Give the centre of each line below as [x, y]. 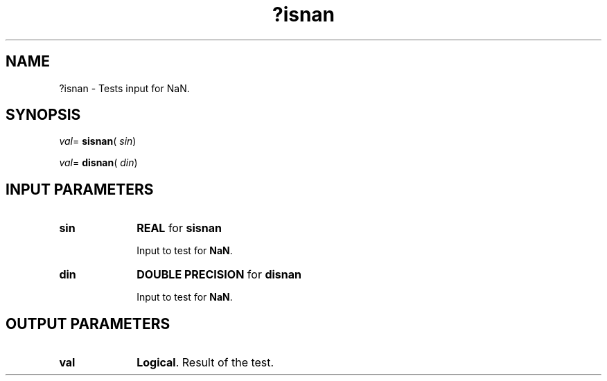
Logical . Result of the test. [205, 363]
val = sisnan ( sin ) [98, 141]
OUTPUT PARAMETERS [88, 324]
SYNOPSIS [43, 115]
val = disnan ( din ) [98, 163]
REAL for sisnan [179, 228]
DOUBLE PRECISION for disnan [219, 275]
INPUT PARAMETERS [80, 189]
